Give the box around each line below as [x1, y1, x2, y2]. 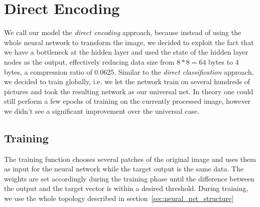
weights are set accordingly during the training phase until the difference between [4, 173, 254, 183]
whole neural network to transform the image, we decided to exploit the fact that [4, 37, 254, 47]
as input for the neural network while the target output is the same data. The [4, 163, 244, 174]
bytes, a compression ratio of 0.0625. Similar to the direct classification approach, [4, 66, 254, 77]
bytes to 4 [208, 56, 239, 67]
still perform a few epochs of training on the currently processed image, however [4, 96, 251, 106]
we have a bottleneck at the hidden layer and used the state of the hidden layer [4, 47, 248, 57]
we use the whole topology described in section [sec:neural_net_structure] [4, 193, 234, 203]
